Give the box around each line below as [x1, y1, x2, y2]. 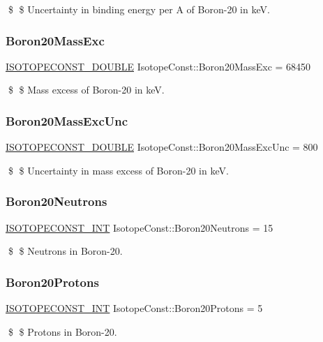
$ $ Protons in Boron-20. [8, 324, 117, 339]
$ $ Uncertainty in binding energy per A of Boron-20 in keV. [8, 2, 270, 16]
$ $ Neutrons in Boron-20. [8, 244, 123, 258]
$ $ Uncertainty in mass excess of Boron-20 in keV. [8, 163, 229, 177]
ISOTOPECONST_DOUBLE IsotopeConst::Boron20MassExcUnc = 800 [6, 140, 318, 154]
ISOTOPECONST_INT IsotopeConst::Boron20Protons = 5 [6, 301, 263, 315]
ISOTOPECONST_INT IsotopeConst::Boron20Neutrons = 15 [6, 220, 273, 235]
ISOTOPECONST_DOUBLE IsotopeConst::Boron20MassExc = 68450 [6, 59, 311, 73]
